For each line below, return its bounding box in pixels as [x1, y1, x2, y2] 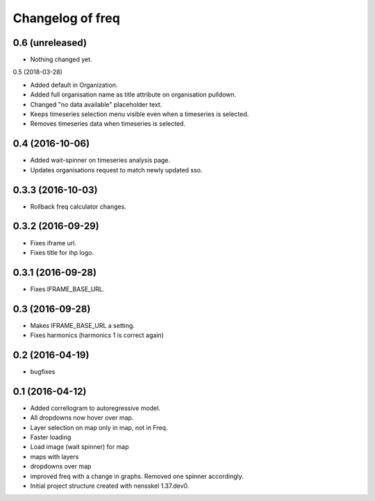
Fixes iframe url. [30, 238, 76, 247]
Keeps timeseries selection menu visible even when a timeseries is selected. [30, 110, 249, 118]
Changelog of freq [12, 10, 121, 26]
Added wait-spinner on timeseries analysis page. [30, 156, 170, 165]
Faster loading [30, 433, 72, 441]
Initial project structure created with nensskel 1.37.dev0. [30, 482, 190, 490]
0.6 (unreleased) [12, 37, 87, 49]
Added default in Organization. [30, 81, 118, 89]
